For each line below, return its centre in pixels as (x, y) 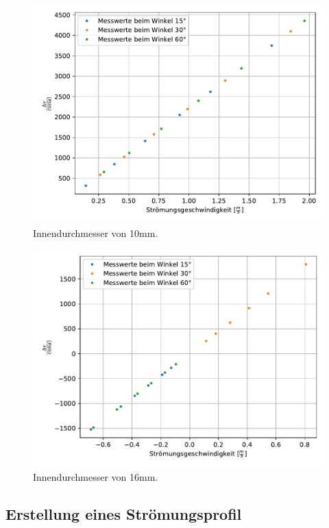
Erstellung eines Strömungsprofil (124, 513)
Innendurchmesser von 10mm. (96, 232)
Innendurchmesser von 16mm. (96, 476)
